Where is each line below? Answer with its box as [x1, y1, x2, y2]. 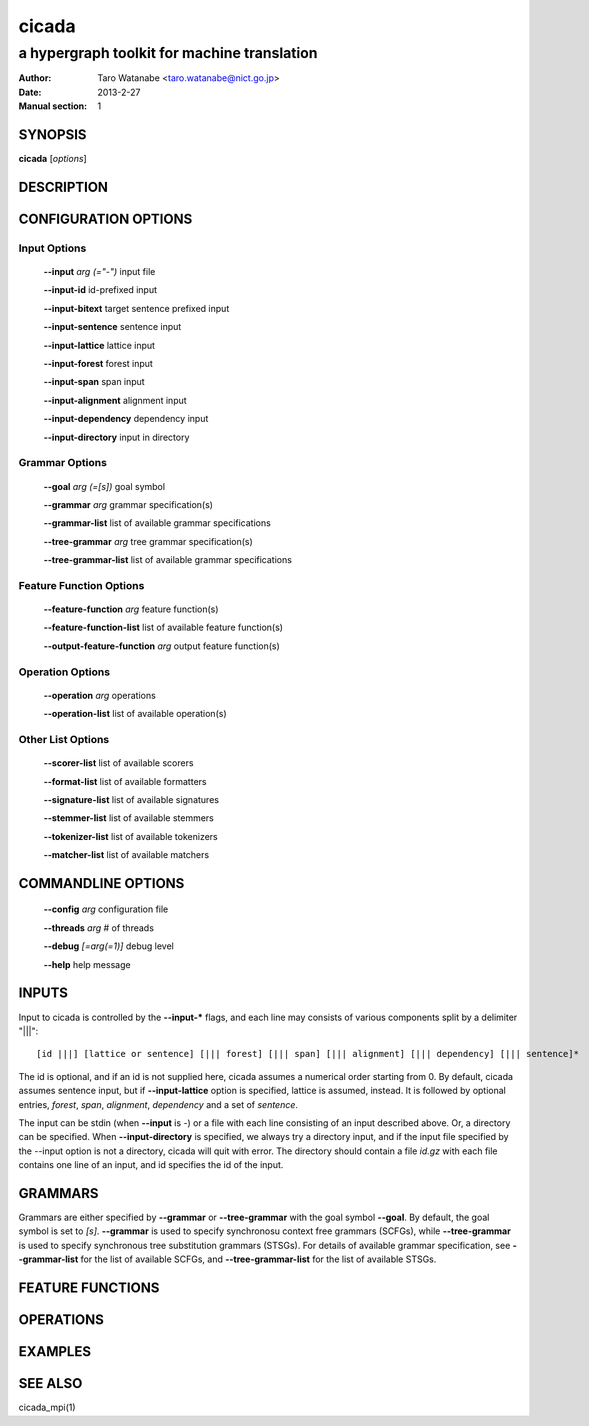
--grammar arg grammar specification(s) [43, 498, 214, 510]
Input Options [18, 241, 87, 255]
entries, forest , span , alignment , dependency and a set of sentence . [18, 1098, 299, 1110]
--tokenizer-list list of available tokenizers [43, 830, 219, 842]
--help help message [43, 958, 131, 970]
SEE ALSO [18, 1375, 83, 1392]
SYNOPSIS [18, 126, 87, 143]
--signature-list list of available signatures [43, 793, 220, 805]
